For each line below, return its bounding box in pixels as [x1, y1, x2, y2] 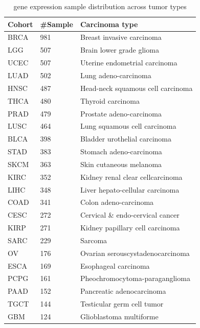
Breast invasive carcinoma [80, 32, 162, 42]
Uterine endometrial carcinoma [80, 57, 177, 68]
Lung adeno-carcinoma [80, 69, 151, 80]
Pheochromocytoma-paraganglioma [80, 273, 190, 284]
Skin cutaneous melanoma [80, 158, 162, 169]
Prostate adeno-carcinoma [80, 108, 162, 119]
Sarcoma [80, 235, 107, 245]
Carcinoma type [80, 18, 138, 29]
